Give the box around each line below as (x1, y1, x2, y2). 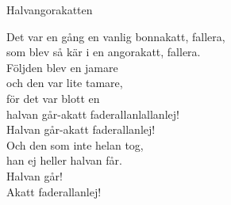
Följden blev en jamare (6, 59, 118, 75)
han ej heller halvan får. (6, 152, 122, 169)
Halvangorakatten (6, 2, 93, 17)
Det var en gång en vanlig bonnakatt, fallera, (6, 28, 225, 44)
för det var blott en (6, 89, 100, 106)
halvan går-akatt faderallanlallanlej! (6, 105, 179, 122)
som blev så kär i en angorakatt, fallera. (6, 44, 201, 60)
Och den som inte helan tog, (6, 136, 144, 153)
